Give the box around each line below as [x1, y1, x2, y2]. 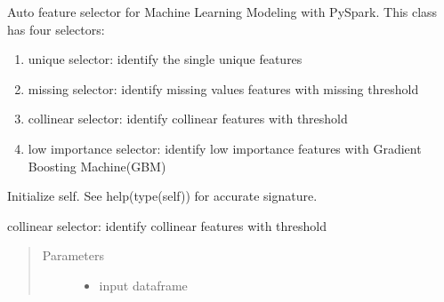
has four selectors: [7, 20, 105, 38]
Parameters [42, 246, 104, 265]
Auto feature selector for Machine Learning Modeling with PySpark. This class [7, 3, 438, 20]
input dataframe [99, 275, 188, 294]
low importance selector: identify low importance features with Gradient [28, 139, 422, 157]
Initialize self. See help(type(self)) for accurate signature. [7, 187, 318, 205]
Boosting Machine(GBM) [28, 156, 166, 175]
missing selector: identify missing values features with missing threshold [28, 79, 419, 98]
